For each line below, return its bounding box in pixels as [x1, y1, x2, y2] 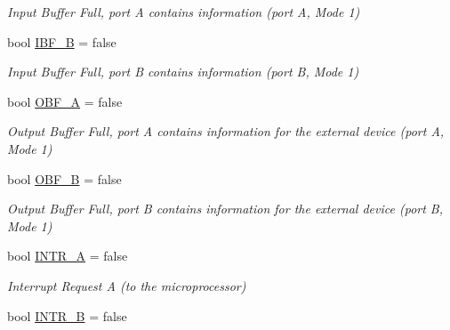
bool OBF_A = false [7, 92, 123, 110]
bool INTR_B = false [7, 306, 127, 325]
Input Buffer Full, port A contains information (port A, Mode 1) [7, 3, 360, 20]
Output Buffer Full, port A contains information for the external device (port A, [7, 122, 445, 141]
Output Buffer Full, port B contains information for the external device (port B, [7, 199, 444, 218]
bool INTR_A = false [7, 246, 128, 265]
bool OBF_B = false [7, 169, 122, 188]
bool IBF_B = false [7, 32, 117, 51]
